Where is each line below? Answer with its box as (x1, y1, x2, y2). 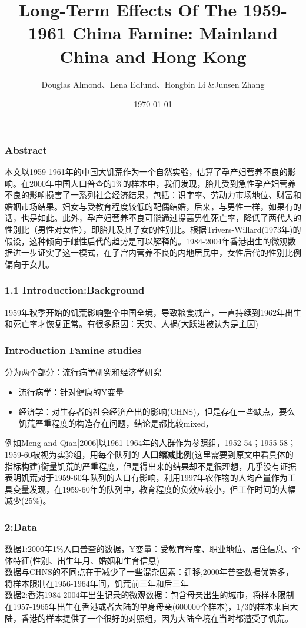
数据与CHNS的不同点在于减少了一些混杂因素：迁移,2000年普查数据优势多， (5, 566, 294, 578)
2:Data (5, 519, 37, 534)
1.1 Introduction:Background (5, 283, 145, 298)
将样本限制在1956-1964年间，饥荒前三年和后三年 (5, 577, 189, 589)
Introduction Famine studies (5, 342, 142, 357)
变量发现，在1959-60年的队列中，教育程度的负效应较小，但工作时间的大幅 (12, 482, 296, 495)
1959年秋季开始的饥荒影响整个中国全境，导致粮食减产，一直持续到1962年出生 (5, 306, 301, 318)
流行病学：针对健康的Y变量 (18, 385, 124, 398)
